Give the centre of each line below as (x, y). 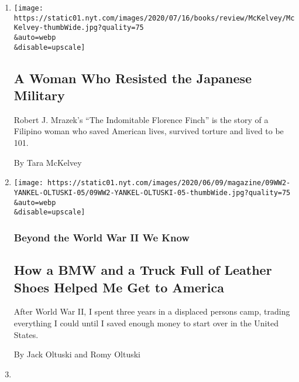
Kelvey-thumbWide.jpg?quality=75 (79, 28)
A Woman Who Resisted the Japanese (133, 78)
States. (26, 334)
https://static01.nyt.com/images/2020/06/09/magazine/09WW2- (169, 183)
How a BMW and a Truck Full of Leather (143, 270)
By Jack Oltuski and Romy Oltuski (77, 354)
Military (39, 95)
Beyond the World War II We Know (102, 237)
